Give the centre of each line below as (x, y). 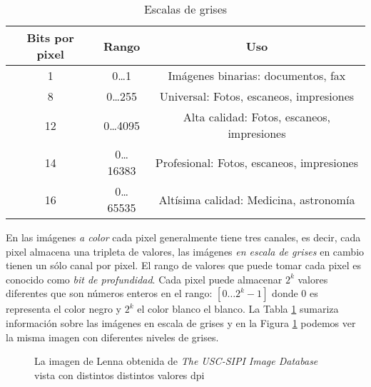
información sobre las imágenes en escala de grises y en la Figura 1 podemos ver (181, 322)
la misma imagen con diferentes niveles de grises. (112, 337)
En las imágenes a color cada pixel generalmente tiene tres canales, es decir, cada (183, 237)
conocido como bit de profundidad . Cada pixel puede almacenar (144, 279)
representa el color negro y (63, 309)
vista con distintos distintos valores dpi (120, 375)
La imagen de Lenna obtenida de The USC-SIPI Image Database (176, 361)
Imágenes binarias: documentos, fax (257, 75)
